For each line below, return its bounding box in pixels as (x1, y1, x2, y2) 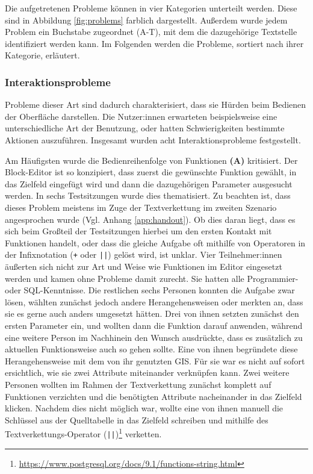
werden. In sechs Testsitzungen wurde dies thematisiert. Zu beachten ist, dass (5, 189, 291, 202)
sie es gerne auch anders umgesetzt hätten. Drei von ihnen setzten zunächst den (5, 307, 299, 320)
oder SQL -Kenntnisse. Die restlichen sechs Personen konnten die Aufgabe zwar (5, 284, 295, 296)
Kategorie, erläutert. (5, 49, 80, 61)
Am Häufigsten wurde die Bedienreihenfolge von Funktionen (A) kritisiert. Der (5, 154, 298, 166)
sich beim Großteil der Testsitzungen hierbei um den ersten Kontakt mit (5, 225, 272, 237)
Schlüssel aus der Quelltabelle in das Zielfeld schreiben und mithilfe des (5, 413, 268, 426)
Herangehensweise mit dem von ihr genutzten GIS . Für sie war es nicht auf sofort (5, 354, 305, 367)
